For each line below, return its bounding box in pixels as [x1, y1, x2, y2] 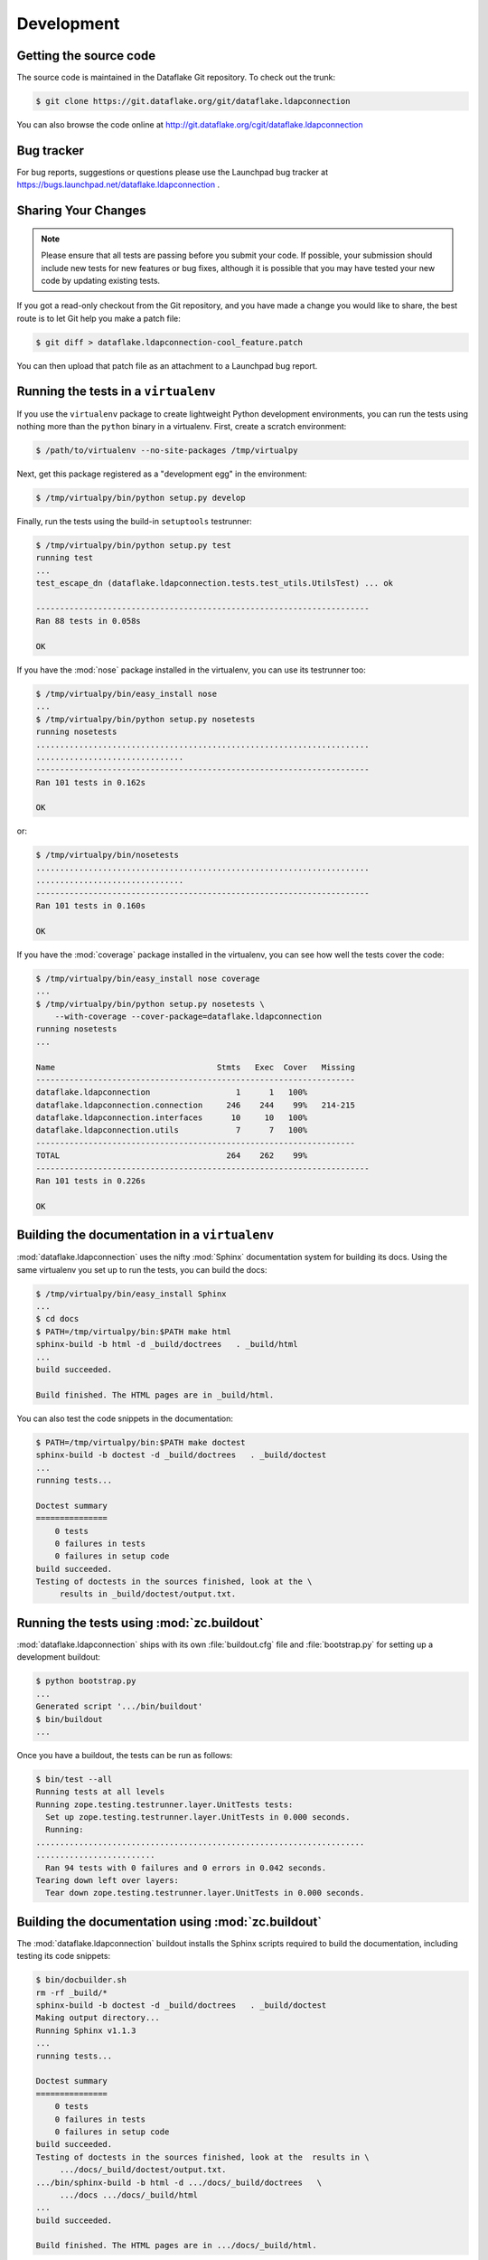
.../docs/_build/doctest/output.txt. [59, 2165, 227, 2175]
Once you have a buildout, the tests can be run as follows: [16, 1749, 233, 1760]
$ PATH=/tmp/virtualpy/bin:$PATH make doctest [35, 1437, 246, 1447]
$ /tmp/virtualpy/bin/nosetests [35, 850, 180, 861]
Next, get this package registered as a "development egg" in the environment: [16, 468, 307, 479]
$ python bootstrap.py [35, 1676, 136, 1686]
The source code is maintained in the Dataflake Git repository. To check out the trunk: [16, 72, 336, 83]
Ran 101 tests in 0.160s [35, 900, 146, 911]
